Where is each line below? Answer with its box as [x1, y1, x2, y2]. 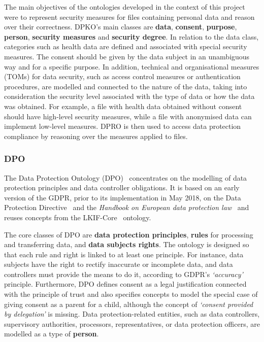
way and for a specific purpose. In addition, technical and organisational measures [4, 61, 259, 72]
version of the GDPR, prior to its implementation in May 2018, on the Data [4, 192, 241, 202]
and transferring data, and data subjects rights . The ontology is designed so [4, 239, 249, 250]
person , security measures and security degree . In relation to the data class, [4, 31, 259, 42]
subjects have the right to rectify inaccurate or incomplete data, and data [4, 259, 233, 269]
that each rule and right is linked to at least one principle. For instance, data [4, 249, 244, 259]
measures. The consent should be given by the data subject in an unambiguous [4, 51, 250, 61]
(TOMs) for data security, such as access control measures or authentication [4, 71, 241, 82]
